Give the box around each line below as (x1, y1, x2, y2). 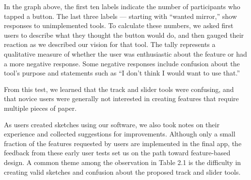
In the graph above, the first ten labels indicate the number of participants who (4, 1, 240, 11)
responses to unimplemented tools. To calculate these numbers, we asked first (4, 20, 234, 30)
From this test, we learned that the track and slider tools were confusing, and (4, 84, 234, 94)
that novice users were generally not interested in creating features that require (4, 93, 239, 104)
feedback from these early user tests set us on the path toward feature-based (4, 148, 231, 158)
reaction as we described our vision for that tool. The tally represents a (4, 39, 216, 49)
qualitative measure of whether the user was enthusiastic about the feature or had (4, 48, 247, 59)
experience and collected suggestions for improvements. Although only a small (4, 129, 235, 139)
